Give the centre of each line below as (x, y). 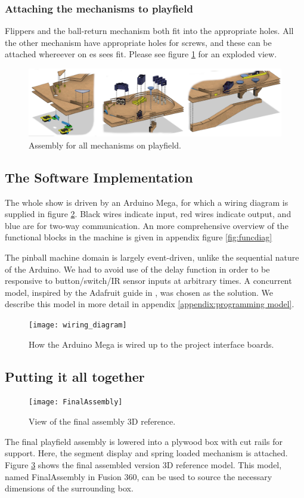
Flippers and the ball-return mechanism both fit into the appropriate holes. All (149, 31)
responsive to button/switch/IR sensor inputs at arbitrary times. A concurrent (148, 281)
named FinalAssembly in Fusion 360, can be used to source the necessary (139, 476)
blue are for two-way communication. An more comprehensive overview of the (147, 225)
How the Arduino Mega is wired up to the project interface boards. (151, 344)
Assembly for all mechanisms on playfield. (105, 145)
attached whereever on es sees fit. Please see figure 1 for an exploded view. (141, 54)
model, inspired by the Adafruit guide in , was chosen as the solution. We (139, 292)
